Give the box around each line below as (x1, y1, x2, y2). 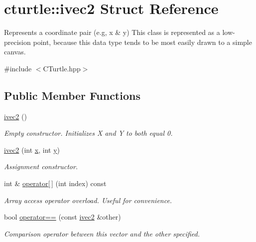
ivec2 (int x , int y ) (4, 144, 60, 155)
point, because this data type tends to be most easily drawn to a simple (33, 36, 252, 47)
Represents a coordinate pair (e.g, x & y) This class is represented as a (4, 27, 220, 37)
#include (4, 63, 32, 73)
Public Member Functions (4, 87, 140, 103)
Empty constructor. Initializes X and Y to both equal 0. (4, 128, 173, 138)
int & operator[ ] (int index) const (4, 178, 107, 189)
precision (4, 36, 31, 47)
